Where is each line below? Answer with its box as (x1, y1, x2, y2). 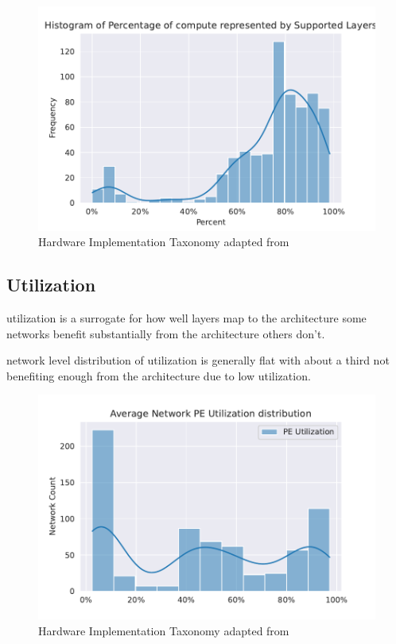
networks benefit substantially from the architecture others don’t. (6, 325, 325, 341)
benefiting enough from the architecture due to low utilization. (6, 367, 311, 384)
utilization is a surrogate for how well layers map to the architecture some (6, 310, 367, 326)
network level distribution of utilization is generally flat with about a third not (6, 352, 390, 368)
